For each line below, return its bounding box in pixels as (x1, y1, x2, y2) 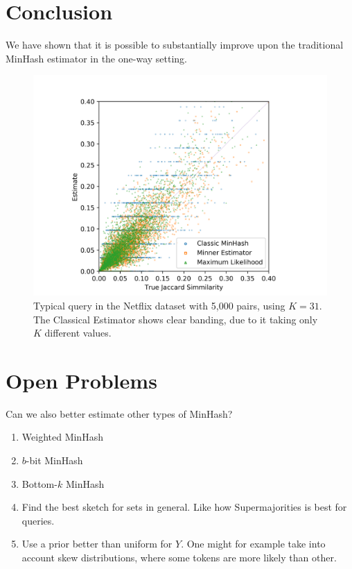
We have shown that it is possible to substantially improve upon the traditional (6, 37, 344, 52)
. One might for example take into (181, 536, 326, 551)
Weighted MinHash (21, 430, 103, 444)
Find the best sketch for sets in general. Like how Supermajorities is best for (21, 500, 347, 514)
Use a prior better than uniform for (21, 536, 173, 551)
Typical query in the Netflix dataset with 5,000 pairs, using (33, 298, 285, 312)
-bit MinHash (26, 453, 83, 467)
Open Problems (6, 366, 157, 394)
